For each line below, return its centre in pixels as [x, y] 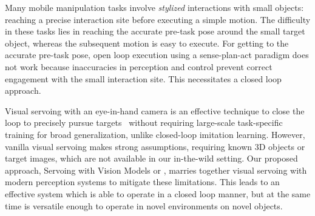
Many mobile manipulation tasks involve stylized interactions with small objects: [154, 7]
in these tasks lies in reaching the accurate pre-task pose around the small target [155, 31]
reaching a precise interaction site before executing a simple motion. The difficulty [158, 19]
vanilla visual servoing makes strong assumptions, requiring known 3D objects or [155, 146]
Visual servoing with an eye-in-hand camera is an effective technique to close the [155, 110]
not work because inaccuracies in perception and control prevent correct [139, 66]
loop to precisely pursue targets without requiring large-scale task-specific [144, 123]
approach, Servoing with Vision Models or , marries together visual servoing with [156, 170]
